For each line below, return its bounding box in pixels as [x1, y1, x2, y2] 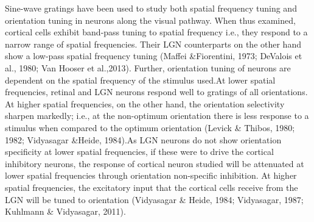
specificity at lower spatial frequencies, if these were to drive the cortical [5, 145, 274, 158]
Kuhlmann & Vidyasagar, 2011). [5, 205, 126, 218]
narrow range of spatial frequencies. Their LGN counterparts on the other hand [5, 37, 301, 50]
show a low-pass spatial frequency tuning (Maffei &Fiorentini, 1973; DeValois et [5, 49, 302, 62]
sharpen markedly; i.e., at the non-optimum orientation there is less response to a [5, 109, 309, 122]
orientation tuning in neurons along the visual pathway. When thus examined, [5, 13, 296, 26]
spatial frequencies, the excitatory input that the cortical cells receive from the [5, 181, 298, 193]
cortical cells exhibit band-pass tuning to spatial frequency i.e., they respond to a [5, 26, 308, 38]
